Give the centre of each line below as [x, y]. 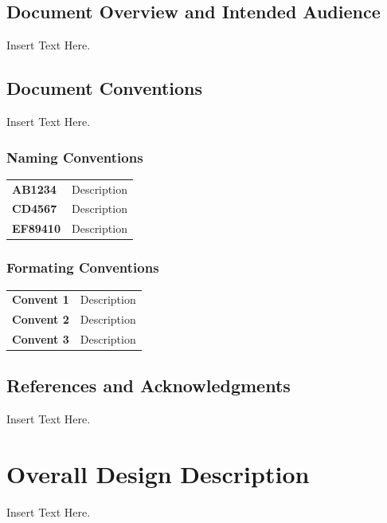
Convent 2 [41, 319]
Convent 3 [41, 339]
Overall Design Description [158, 474]
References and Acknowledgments [149, 385]
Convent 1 [41, 299]
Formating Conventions [83, 267]
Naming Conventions [75, 157]
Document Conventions [105, 88]
